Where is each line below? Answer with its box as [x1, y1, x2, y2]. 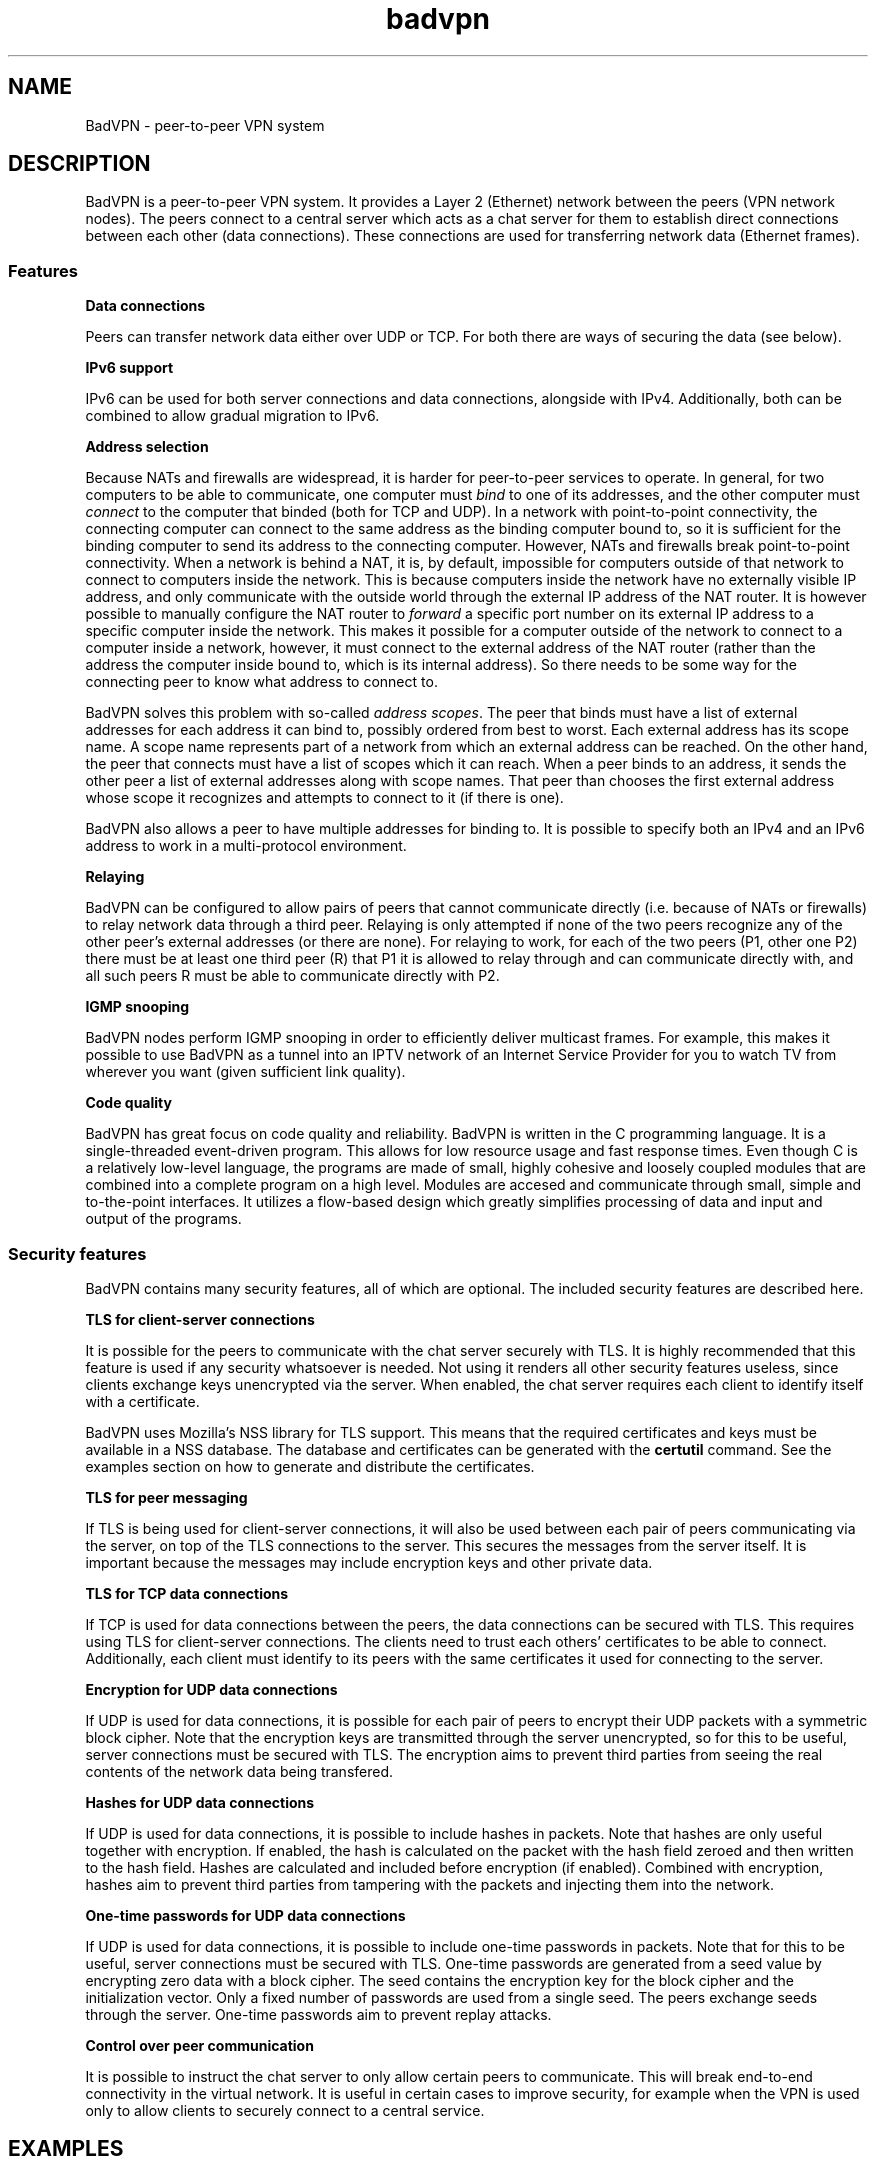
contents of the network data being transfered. [85, 1762, 394, 1780]
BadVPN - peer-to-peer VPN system [85, 116, 325, 134]
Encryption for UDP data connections [85, 1680, 338, 1698]
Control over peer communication [85, 2036, 314, 2054]
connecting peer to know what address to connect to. [85, 673, 438, 691]
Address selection [85, 438, 209, 456]
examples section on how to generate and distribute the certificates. [85, 1457, 535, 1475]
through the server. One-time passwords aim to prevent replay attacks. [85, 2005, 552, 2023]
